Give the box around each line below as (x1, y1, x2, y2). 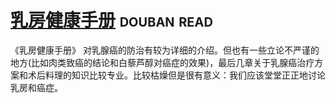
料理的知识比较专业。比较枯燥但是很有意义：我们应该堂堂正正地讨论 (44, 69, 326, 81)
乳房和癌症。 (10, 81, 63, 93)
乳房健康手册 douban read (10, 9, 213, 32)
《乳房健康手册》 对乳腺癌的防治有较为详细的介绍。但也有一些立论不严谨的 (10, 44, 320, 56)
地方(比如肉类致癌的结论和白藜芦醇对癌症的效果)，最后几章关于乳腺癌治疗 (10, 56, 315, 68)
